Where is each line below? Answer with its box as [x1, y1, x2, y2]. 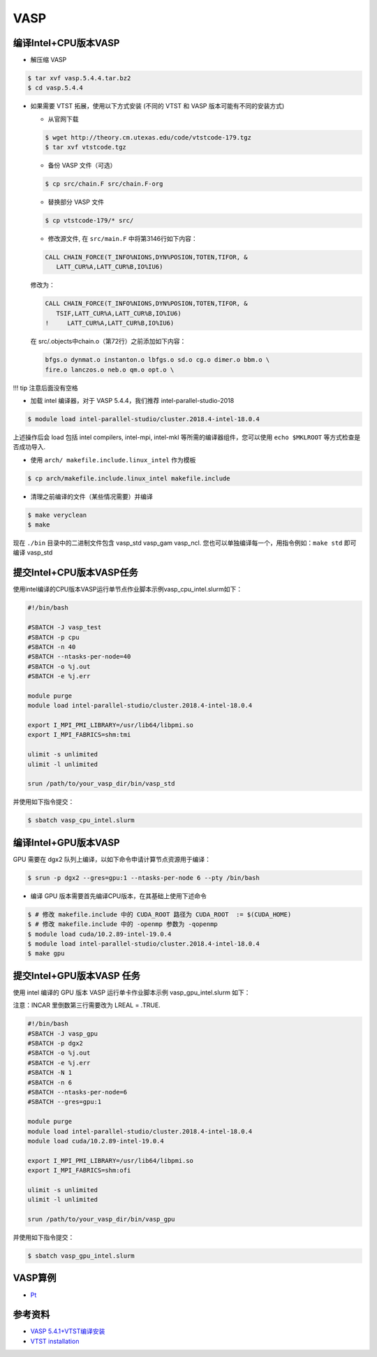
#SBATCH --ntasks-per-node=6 [27, 1088, 128, 1096]
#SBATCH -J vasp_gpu [27, 1029, 98, 1037]
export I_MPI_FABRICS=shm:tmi [27, 731, 131, 739]
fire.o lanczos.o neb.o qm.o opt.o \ [45, 365, 175, 374]
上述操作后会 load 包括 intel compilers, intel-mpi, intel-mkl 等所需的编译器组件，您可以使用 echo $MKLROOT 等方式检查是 [13, 433, 361, 441]
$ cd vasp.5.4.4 [27, 84, 84, 92]
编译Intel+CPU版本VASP [13, 37, 120, 49]
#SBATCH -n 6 [27, 1078, 73, 1086]
